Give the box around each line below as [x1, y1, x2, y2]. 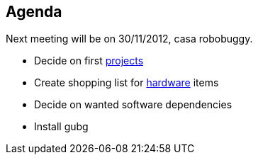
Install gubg [34, 120, 89, 133]
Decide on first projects [34, 55, 144, 67]
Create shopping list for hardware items [34, 76, 219, 89]
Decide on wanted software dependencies [34, 98, 232, 111]
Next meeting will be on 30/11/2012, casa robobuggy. [6, 33, 253, 45]
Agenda [6, 3, 62, 21]
